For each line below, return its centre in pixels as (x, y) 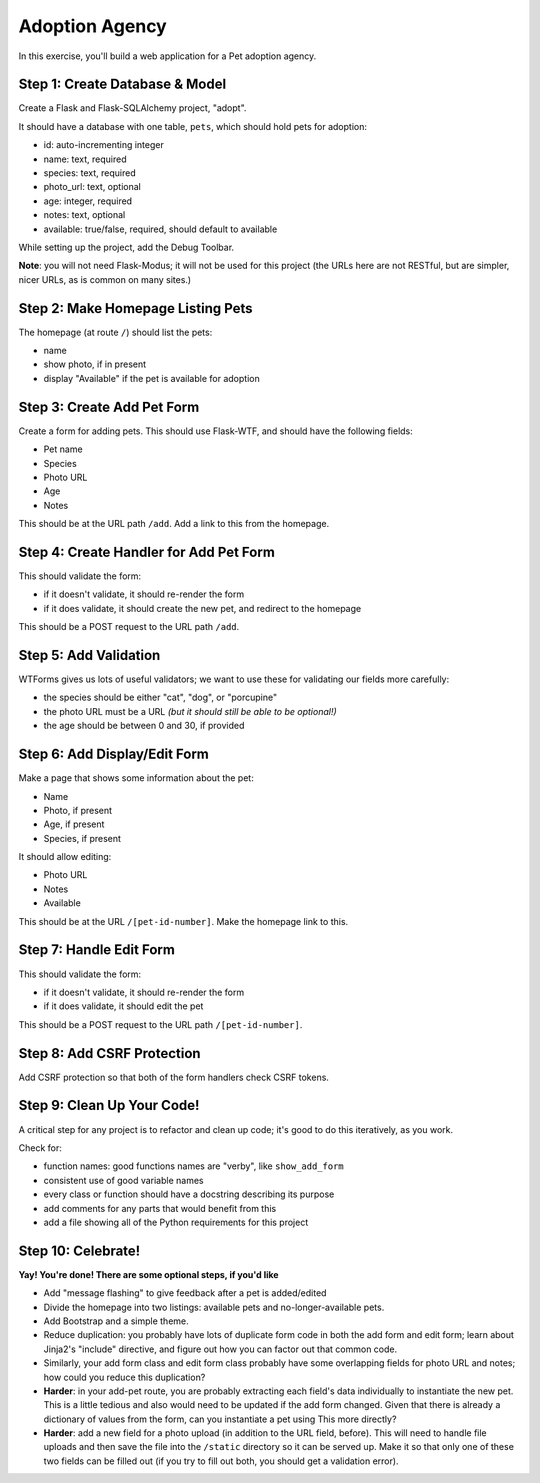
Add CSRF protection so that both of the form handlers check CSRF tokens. (174, 1077)
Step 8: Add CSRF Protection (109, 1053)
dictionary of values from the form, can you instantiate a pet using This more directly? (220, 1419)
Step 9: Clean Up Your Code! (109, 1105)
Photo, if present (78, 810)
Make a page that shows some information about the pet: (136, 778)
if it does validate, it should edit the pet (123, 1006)
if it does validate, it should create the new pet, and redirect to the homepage (202, 608)
